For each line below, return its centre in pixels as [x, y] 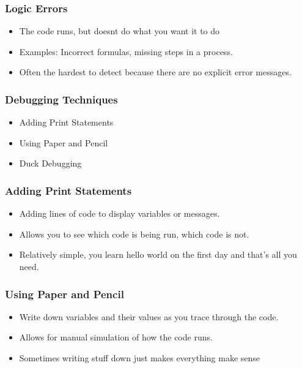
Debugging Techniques [61, 99]
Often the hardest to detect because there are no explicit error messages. [155, 72]
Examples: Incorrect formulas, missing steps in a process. [126, 51]
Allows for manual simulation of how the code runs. [116, 337]
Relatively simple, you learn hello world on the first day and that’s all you [158, 254]
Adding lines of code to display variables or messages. [120, 213]
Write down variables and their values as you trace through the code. [149, 316]
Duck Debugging [50, 163]
